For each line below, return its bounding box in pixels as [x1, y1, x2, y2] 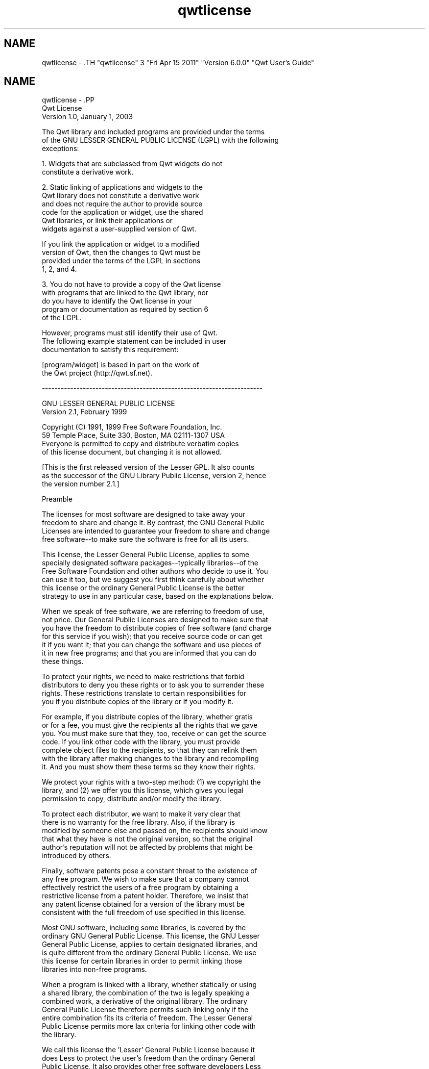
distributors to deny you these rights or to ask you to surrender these [42, 681, 264, 689]
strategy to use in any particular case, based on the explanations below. [42, 592, 273, 601]
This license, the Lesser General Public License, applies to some [42, 550, 249, 559]
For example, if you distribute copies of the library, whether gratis [42, 713, 253, 721]
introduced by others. [42, 851, 111, 860]
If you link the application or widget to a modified [42, 240, 200, 249]
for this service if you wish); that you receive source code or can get [42, 632, 262, 641]
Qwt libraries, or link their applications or [42, 216, 173, 225]
